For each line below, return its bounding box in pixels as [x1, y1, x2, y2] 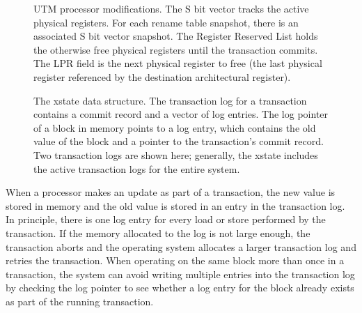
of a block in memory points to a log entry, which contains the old [33, 120, 316, 135]
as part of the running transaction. [6, 293, 154, 308]
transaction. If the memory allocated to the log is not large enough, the [6, 225, 310, 240]
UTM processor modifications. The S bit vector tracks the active [33, 1, 309, 15]
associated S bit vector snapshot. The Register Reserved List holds [33, 29, 318, 43]
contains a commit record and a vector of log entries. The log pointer [33, 107, 329, 121]
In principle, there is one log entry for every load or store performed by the [6, 212, 326, 227]
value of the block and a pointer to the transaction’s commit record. [33, 134, 324, 148]
